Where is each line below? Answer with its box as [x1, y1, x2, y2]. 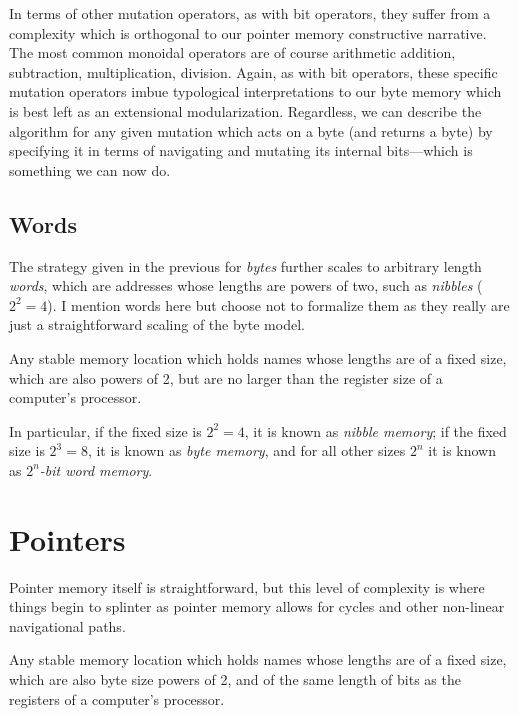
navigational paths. [9, 615, 126, 636]
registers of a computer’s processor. [9, 688, 225, 709]
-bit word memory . [39, 459, 153, 480]
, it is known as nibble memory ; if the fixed [244, 420, 507, 441]
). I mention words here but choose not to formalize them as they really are [47, 294, 510, 315]
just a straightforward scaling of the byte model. [9, 314, 305, 335]
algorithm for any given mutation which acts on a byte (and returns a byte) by [9, 120, 493, 141]
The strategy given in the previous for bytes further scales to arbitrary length [9, 255, 482, 276]
